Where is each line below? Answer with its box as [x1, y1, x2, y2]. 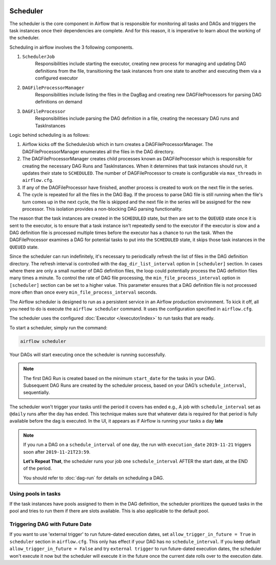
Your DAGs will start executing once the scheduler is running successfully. [9, 351, 166, 358]
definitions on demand [35, 99, 83, 105]
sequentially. [23, 389, 50, 395]
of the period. [23, 465, 52, 471]
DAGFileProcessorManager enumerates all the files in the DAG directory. [22, 149, 175, 155]
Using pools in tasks [9, 490, 61, 497]
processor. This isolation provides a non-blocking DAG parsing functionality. [22, 205, 182, 212]
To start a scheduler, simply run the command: [9, 324, 107, 330]
